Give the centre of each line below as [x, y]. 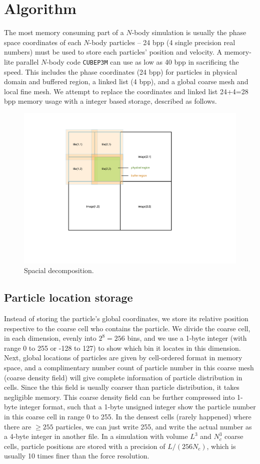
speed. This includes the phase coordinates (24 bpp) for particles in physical [121, 71]
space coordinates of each [43, 42]
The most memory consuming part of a [64, 32]
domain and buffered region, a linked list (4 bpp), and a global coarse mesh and [126, 81]
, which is [221, 446]
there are [18, 426]
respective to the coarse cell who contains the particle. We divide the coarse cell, [127, 328]
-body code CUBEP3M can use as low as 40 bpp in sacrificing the [143, 61]
